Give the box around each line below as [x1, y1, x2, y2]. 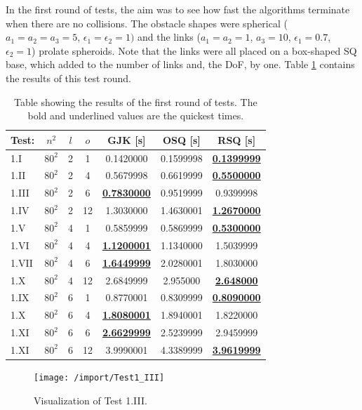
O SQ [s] [162, 132, 201, 147]
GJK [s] [107, 132, 146, 147]
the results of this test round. [6, 70, 131, 85]
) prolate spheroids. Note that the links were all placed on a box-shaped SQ [32, 43, 357, 58]
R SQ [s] [217, 132, 256, 147]
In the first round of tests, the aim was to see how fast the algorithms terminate [6, 2, 350, 16]
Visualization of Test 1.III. [34, 392, 147, 407]
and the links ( [137, 29, 201, 44]
